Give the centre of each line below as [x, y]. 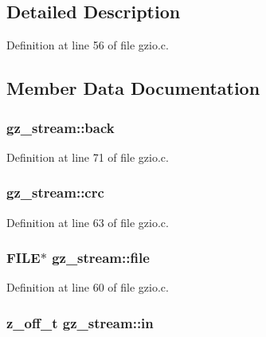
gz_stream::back [61, 127]
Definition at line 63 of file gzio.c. [88, 222]
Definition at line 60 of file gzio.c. [88, 287]
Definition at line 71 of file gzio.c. [88, 157]
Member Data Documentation [133, 88]
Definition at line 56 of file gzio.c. [88, 45]
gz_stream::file [101, 258]
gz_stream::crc [55, 192]
